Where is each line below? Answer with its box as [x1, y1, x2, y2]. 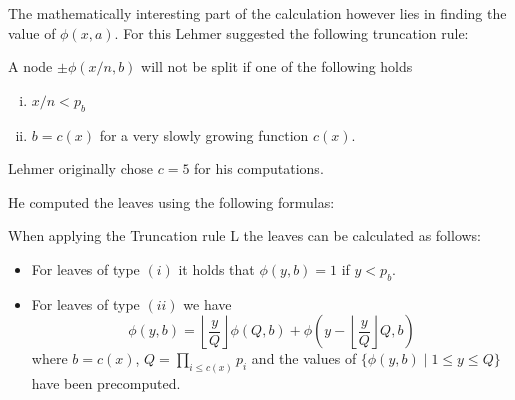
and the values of [251, 348, 357, 369]
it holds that [178, 258, 255, 279]
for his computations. [194, 158, 324, 179]
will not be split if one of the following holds [141, 56, 413, 77]
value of [8, 22, 56, 43]
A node [8, 56, 53, 77]
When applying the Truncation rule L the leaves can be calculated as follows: [8, 225, 482, 246]
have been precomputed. [31, 373, 181, 394]
